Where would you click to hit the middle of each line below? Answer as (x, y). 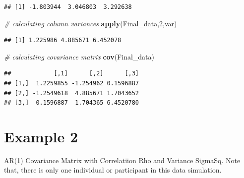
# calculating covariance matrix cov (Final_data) (79, 56)
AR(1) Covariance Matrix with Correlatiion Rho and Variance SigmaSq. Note (122, 160)
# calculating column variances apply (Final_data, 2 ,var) (91, 23)
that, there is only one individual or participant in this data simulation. (113, 170)
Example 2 (41, 136)
